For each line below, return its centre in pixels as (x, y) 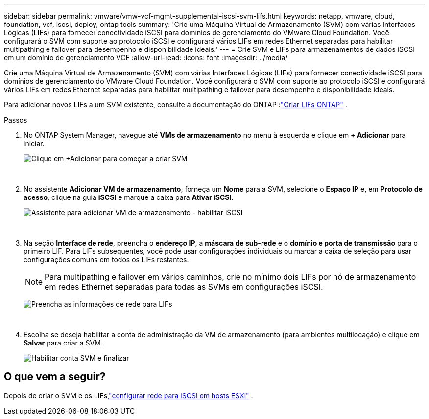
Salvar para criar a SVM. (63, 343)
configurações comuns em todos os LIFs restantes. (106, 259)
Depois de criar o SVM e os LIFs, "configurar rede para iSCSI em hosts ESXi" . (129, 395)
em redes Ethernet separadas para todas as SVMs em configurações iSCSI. (184, 287)
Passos (16, 120)
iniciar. (34, 143)
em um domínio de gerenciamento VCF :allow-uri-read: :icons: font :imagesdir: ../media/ (146, 58)
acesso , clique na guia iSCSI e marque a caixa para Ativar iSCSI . (129, 197)
